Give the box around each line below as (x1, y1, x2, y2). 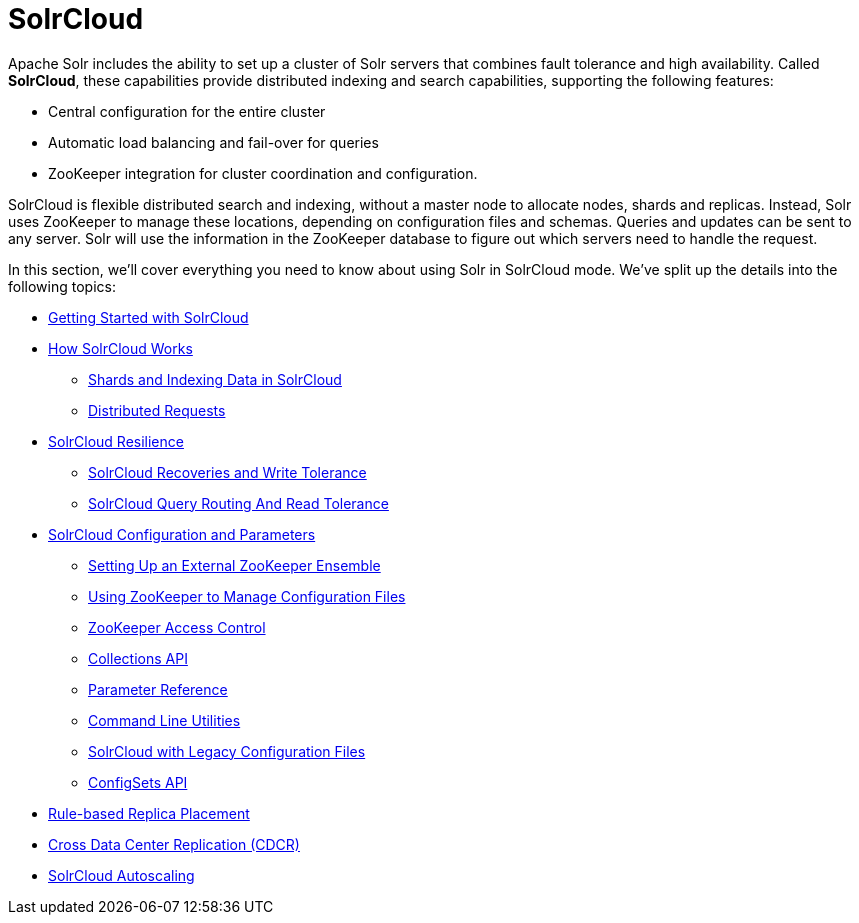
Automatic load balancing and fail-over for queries (48, 133, 379, 151)
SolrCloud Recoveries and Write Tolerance (88, 463, 367, 481)
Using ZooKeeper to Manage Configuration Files (88, 587, 406, 605)
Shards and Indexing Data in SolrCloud (88, 370, 342, 388)
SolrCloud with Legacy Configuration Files (88, 742, 366, 760)
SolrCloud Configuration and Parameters (48, 525, 316, 543)
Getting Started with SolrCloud (48, 308, 249, 326)
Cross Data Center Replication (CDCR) (48, 835, 300, 853)
